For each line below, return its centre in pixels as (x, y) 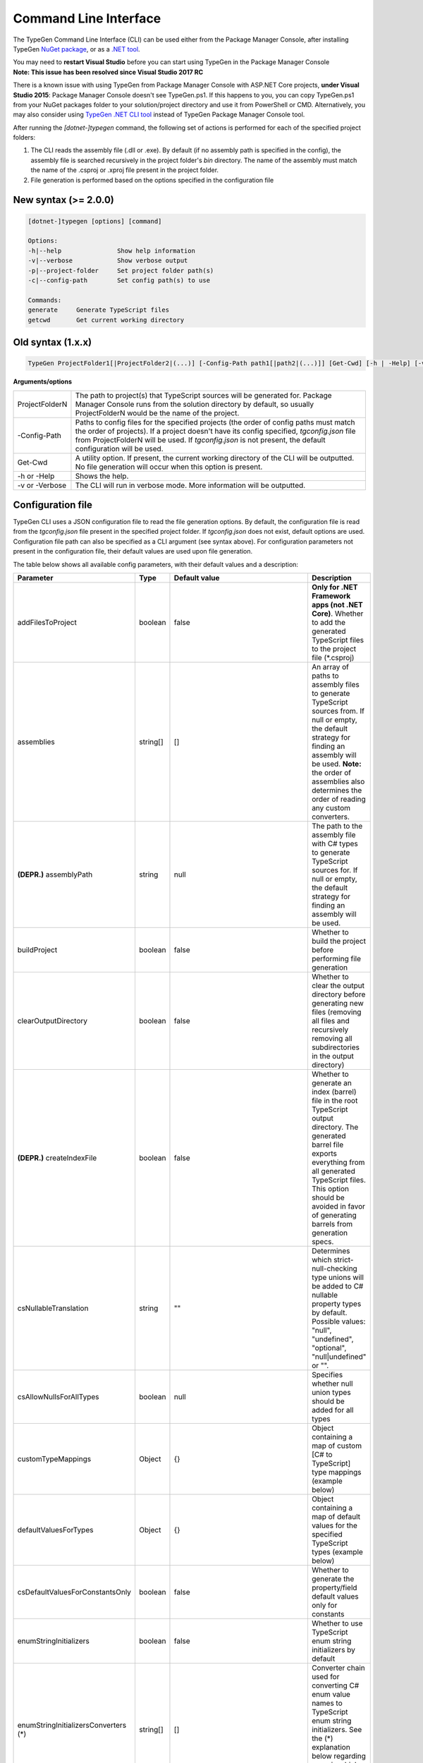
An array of (330, 666)
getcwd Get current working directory (106, 320)
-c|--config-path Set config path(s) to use (119, 280)
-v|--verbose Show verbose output (108, 261)
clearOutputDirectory (53, 1020)
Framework (331, 596)
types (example (337, 1551)
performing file (336, 958)
